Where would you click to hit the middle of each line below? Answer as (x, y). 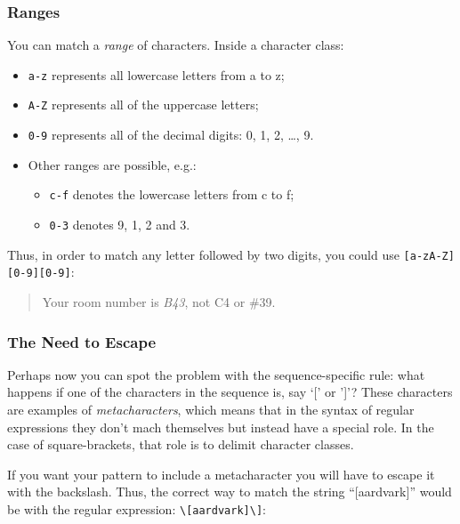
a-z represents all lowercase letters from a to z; (156, 74)
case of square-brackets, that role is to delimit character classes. (181, 444)
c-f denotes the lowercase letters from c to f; (172, 194)
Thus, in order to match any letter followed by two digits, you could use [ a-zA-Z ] (231, 254)
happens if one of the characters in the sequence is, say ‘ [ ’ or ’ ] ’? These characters (230, 392)
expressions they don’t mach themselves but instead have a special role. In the (221, 427)
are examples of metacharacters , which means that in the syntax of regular (211, 409)
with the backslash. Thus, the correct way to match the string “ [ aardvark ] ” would (230, 492)
